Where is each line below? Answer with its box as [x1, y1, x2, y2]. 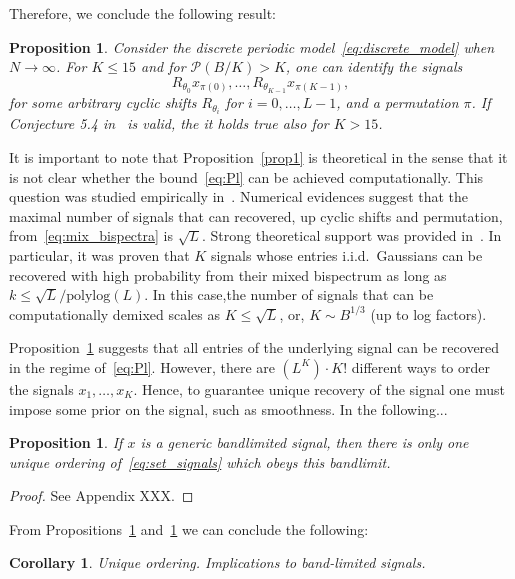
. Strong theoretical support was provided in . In [201, 225, 502, 246]
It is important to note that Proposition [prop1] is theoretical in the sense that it [9, 146, 508, 167]
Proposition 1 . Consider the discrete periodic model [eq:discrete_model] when [9, 36, 495, 57]
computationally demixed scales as [9, 303, 220, 324]
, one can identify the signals [285, 56, 463, 77]
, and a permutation [336, 92, 459, 113]
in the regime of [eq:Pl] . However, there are [9, 356, 275, 377]
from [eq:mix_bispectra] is [9, 225, 173, 246]
